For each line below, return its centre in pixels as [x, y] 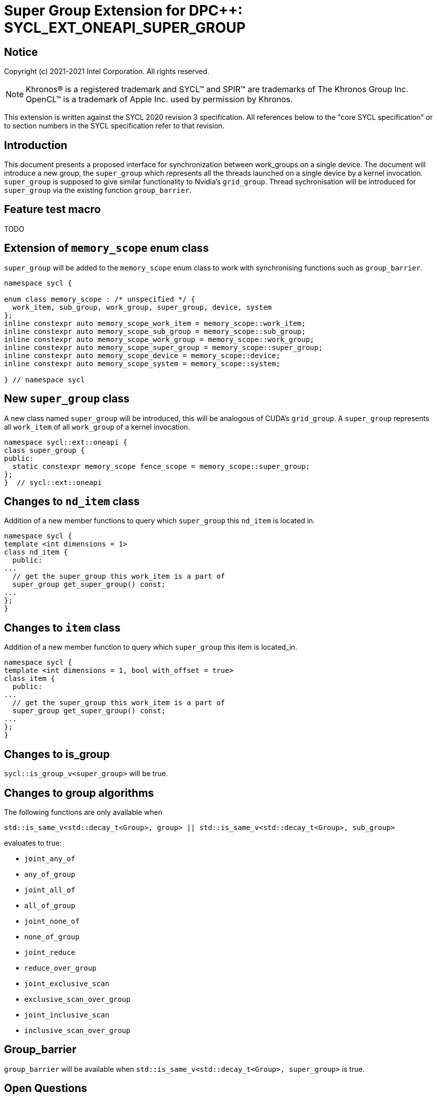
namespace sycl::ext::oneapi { [66, 442]
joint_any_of [50, 859]
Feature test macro [52, 210]
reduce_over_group [60, 968]
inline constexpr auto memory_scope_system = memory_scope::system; [142, 363]
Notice [21, 52]
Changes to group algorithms [79, 793]
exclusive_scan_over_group [77, 999]
